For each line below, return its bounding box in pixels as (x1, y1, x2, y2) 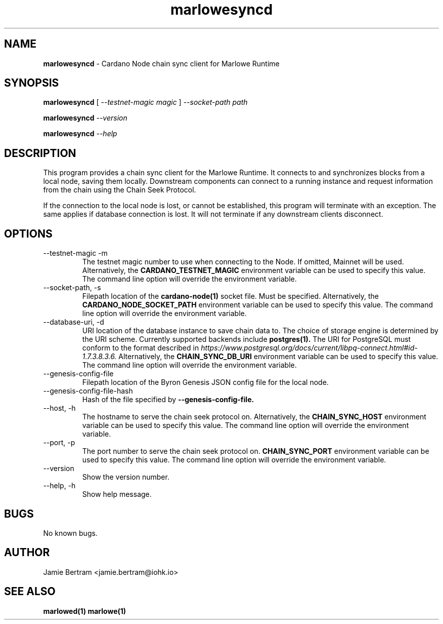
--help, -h (43, 481, 76, 490)
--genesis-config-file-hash (43, 386, 133, 396)
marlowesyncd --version (43, 113, 127, 123)
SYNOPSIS (4, 76, 59, 90)
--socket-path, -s (43, 283, 101, 292)
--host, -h (43, 404, 76, 413)
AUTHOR (4, 546, 50, 559)
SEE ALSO (4, 585, 56, 598)
